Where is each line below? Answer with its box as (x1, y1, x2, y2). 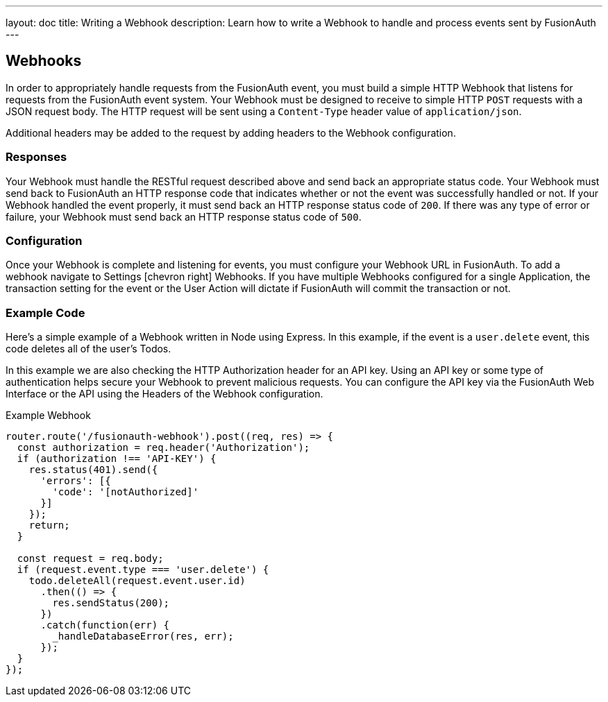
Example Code (6, 305, 85, 320)
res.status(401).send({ (28, 464, 158, 476)
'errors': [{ (40, 475, 111, 487)
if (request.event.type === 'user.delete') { (17, 564, 269, 576)
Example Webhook (6, 409, 91, 422)
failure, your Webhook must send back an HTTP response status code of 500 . (6, 210, 362, 223)
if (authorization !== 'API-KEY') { (17, 453, 217, 465)
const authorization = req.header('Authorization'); (17, 442, 310, 454)
